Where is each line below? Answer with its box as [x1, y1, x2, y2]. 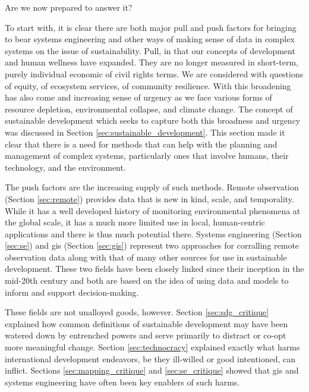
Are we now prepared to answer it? [5, 1, 133, 13]
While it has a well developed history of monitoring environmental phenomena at [5, 204, 301, 217]
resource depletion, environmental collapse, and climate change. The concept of [5, 102, 293, 115]
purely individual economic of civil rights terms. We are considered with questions [5, 67, 304, 80]
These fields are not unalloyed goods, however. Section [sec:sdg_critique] [5, 306, 269, 318]
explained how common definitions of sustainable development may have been [5, 317, 288, 330]
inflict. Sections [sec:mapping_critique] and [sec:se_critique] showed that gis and [5, 364, 299, 377]
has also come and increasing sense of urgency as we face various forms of [5, 91, 272, 104]
